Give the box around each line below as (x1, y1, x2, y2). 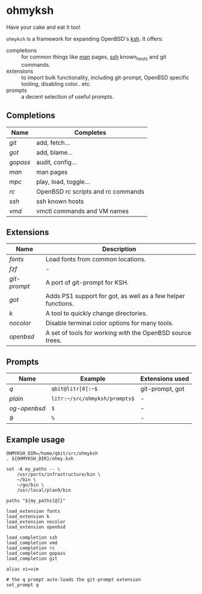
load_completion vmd (6, 539, 58, 546)
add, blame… (35, 148, 73, 156)
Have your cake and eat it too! (6, 23, 81, 31)
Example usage (6, 434, 65, 445)
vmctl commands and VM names (35, 207, 129, 215)
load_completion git (6, 556, 58, 562)
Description (102, 245, 136, 253)
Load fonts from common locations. (45, 255, 146, 263)
